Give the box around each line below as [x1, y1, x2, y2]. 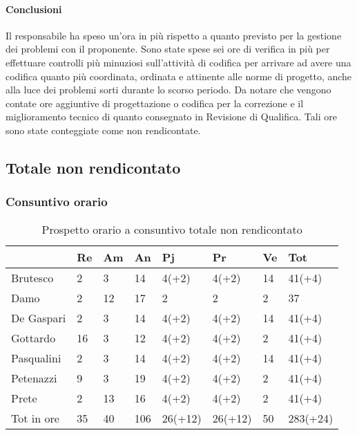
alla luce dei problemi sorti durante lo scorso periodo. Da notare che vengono [6, 82, 331, 97]
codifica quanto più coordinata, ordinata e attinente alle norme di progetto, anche [6, 68, 352, 83]
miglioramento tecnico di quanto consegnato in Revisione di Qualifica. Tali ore [6, 109, 337, 124]
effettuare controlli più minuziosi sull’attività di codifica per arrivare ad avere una [6, 55, 351, 69]
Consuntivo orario [6, 193, 108, 210]
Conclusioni [6, 1, 62, 16]
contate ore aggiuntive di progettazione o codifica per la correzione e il [6, 95, 304, 110]
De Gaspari [11, 309, 66, 326]
